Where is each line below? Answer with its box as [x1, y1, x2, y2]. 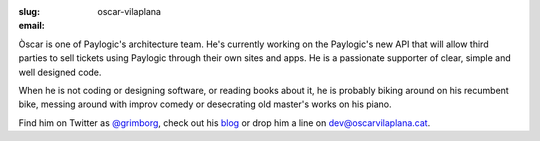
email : [18, 20, 45, 32]
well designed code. [18, 66, 102, 78]
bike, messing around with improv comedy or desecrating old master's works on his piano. [18, 98, 392, 110]
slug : [18, 6, 40, 17]
